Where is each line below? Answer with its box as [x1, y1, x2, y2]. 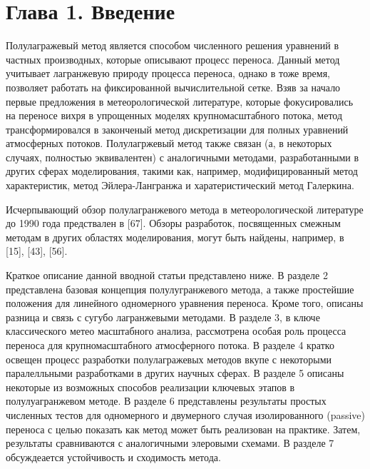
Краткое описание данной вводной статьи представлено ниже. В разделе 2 [6, 268, 328, 283]
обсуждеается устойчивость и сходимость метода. [6, 449, 221, 464]
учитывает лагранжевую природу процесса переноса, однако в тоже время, [6, 66, 331, 81]
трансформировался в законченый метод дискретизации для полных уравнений [6, 121, 349, 136]
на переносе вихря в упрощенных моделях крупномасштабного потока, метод [6, 108, 343, 123]
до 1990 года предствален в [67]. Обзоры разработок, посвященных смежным [6, 216, 341, 231]
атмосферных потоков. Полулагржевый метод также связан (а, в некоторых [6, 136, 332, 151]
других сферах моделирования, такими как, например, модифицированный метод [6, 163, 358, 178]
